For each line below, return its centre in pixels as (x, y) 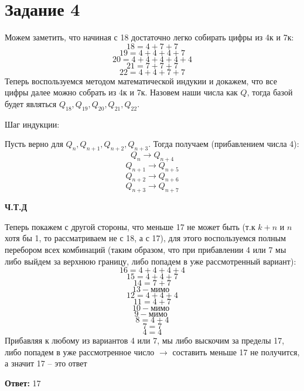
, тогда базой (270, 92)
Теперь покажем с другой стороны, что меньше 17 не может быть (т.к (130, 226)
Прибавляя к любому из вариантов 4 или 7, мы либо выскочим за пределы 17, (145, 340)
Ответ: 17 (23, 383)
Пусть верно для (34, 144)
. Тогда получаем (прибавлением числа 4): (224, 144)
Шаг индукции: (32, 124)
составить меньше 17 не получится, (236, 351)
